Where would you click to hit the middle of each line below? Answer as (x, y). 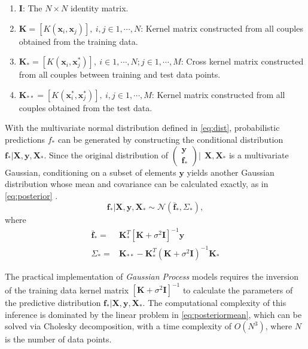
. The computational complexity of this (214, 303)
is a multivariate (259, 154)
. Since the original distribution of (106, 154)
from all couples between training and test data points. (120, 74)
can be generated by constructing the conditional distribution (170, 139)
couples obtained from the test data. (86, 107)
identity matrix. (99, 8)
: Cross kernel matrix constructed (242, 61)
